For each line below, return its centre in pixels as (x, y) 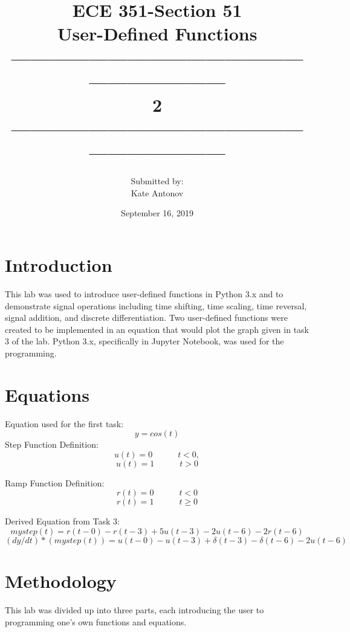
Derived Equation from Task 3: (62, 521)
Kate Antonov (157, 192)
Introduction (59, 265)
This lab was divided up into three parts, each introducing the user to (134, 610)
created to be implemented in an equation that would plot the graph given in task (157, 329)
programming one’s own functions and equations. (96, 621)
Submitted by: (157, 181)
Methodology (61, 581)
